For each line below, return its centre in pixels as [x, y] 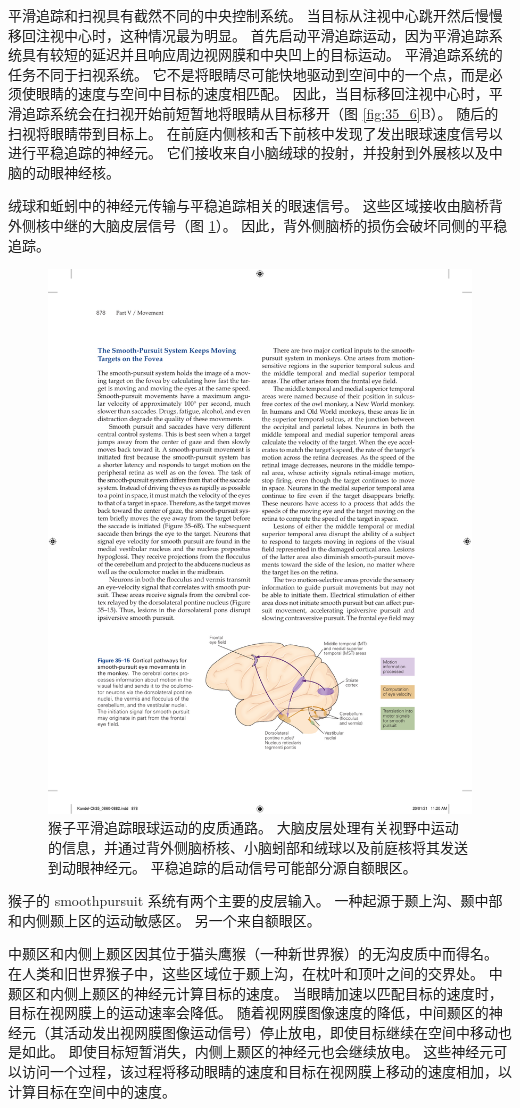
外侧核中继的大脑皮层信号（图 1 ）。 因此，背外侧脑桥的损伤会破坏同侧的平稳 [258, 224]
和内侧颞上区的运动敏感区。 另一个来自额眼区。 [164, 919]
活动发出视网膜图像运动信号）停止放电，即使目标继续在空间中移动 [280, 1031]
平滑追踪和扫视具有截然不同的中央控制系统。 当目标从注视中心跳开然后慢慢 [255, 15]
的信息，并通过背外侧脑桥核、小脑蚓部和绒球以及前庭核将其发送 [258, 847]
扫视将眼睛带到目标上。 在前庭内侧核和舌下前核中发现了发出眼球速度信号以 [255, 132]
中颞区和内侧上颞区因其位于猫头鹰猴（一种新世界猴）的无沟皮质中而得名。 [253, 953]
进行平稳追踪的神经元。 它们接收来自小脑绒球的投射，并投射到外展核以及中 [255, 152]
